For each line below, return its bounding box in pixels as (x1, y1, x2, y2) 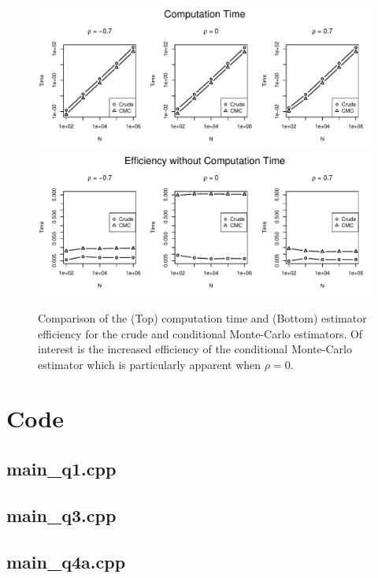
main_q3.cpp (6, 502, 117, 527)
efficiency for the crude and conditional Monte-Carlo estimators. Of (38, 325, 363, 341)
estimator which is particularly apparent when (38, 356, 261, 372)
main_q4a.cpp (6, 549, 126, 573)
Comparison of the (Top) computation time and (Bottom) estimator (38, 309, 367, 326)
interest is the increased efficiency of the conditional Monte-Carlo (38, 341, 352, 357)
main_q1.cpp (6, 457, 117, 481)
